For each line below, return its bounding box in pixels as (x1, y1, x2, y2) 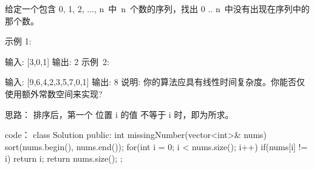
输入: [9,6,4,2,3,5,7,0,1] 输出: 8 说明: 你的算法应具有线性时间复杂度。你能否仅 (5, 75, 305, 88)
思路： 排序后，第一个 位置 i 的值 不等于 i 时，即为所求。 (5, 108, 234, 120)
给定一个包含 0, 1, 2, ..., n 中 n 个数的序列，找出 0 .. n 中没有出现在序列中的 (5, 2, 310, 15)
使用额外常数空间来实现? (5, 87, 103, 100)
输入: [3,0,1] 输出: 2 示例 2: (5, 55, 109, 67)
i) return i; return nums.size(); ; (5, 152, 123, 165)
